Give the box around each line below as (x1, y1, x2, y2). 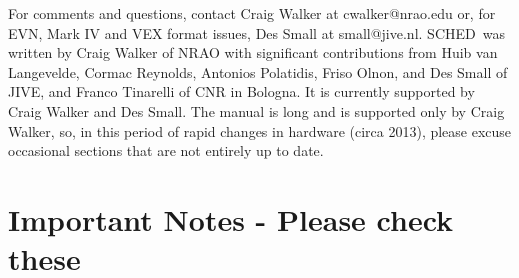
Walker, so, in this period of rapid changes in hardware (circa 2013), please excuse (8, 120, 512, 141)
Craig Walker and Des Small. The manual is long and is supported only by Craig (8, 100, 505, 121)
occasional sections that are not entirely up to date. (8, 140, 324, 161)
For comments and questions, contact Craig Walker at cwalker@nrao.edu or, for (8, 3, 496, 23)
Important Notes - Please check (8, 198, 454, 239)
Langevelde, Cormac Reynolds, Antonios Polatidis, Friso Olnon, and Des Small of (8, 61, 508, 82)
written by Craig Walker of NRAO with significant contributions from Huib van (8, 42, 498, 63)
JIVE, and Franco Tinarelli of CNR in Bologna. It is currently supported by (8, 81, 475, 102)
